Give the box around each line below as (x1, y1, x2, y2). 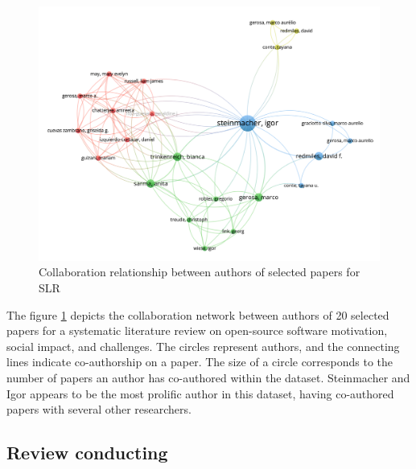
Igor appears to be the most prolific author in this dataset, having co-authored (6, 385, 394, 402)
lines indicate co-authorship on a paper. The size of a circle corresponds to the (6, 353, 393, 370)
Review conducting (6, 440, 168, 465)
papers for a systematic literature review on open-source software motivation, (6, 322, 388, 339)
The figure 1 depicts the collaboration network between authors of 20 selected (6, 306, 389, 323)
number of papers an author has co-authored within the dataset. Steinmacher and (6, 369, 410, 385)
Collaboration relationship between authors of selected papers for (39, 263, 360, 280)
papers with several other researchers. (6, 401, 192, 418)
